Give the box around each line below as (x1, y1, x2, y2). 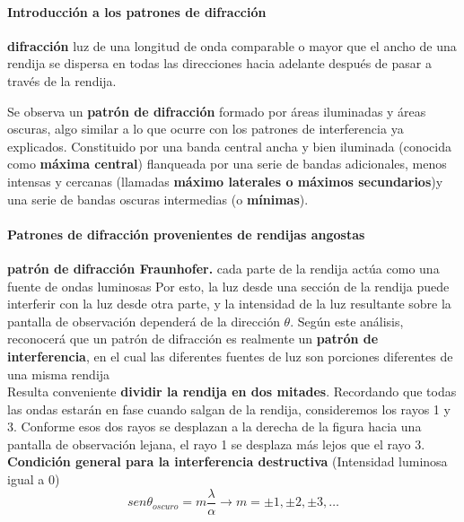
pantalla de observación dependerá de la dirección (7, 311, 280, 330)
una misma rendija (7, 364, 110, 383)
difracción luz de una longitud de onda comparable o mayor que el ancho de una (7, 36, 457, 55)
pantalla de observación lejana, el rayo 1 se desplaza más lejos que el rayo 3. (7, 434, 425, 453)
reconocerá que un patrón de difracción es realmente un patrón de (7, 329, 379, 348)
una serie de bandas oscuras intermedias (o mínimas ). (7, 189, 309, 208)
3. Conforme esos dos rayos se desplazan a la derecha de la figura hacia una (7, 417, 422, 436)
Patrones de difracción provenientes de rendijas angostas (7, 224, 365, 243)
